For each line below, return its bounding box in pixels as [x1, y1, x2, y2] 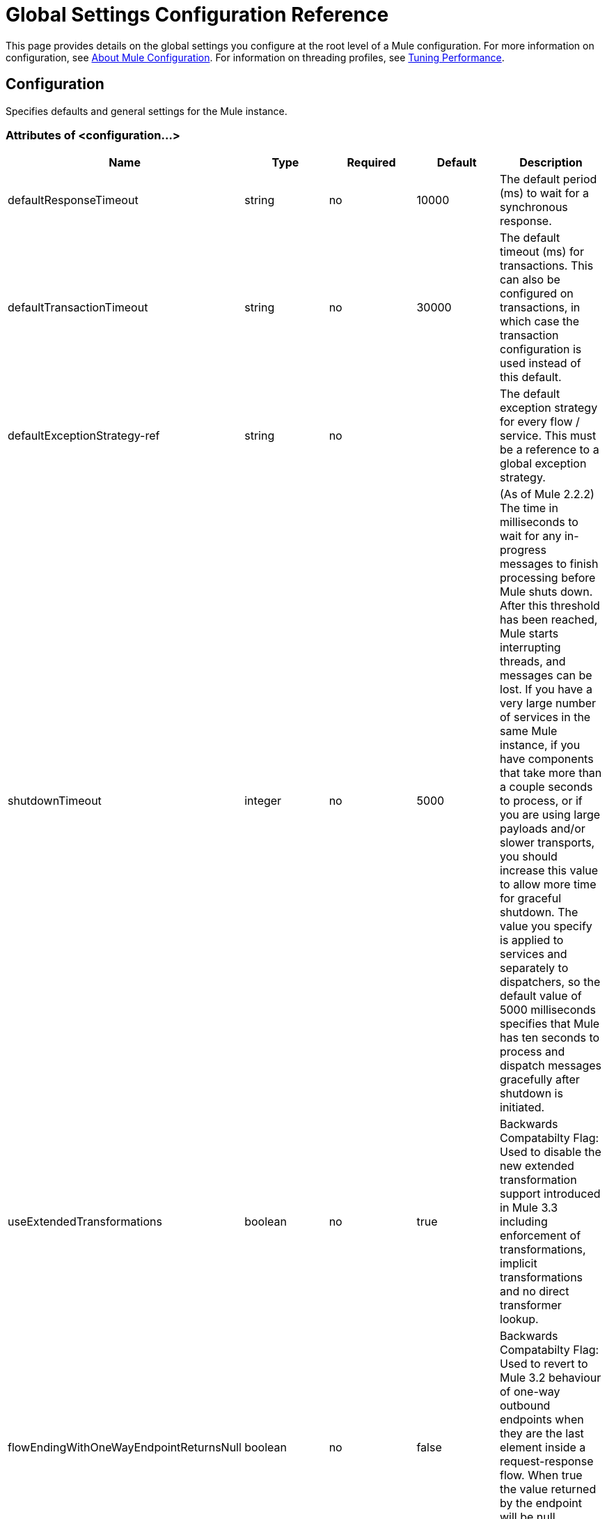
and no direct [500, 1284, 569, 1299]
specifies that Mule [500, 1017, 600, 1031]
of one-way [500, 1385, 560, 1399]
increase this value [500, 863, 599, 878]
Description [519, 155, 583, 170]
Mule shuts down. [500, 585, 593, 599]
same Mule [500, 724, 558, 739]
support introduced [500, 1187, 601, 1201]
